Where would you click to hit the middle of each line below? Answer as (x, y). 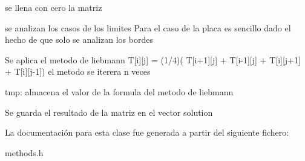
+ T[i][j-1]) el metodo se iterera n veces (78, 71)
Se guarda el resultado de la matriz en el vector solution (109, 112)
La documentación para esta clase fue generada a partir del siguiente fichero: (147, 132)
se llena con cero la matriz (54, 7)
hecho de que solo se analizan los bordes (79, 39)
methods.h (24, 152)
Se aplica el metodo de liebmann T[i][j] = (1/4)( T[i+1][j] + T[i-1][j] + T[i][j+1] (153, 59)
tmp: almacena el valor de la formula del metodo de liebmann (119, 91)
